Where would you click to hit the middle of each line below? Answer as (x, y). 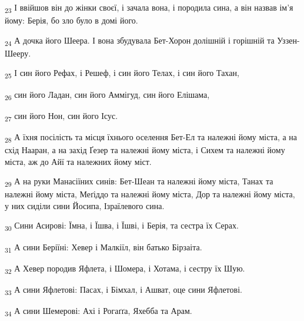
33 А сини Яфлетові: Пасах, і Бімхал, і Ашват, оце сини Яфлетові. (123, 290)
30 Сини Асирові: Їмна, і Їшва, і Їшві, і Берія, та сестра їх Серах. (122, 226)
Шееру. (18, 53)
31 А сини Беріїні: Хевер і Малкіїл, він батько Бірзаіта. (103, 247)
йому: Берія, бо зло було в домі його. (71, 20)
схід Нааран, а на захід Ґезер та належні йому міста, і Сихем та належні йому (145, 149)
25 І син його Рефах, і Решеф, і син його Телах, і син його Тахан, (122, 74)
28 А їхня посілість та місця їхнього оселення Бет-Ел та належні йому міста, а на (151, 137)
